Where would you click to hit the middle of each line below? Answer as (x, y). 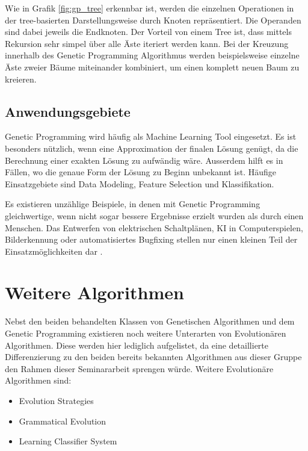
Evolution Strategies (56, 400)
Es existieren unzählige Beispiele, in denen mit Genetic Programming (133, 204)
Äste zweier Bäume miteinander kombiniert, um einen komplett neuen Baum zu (152, 67)
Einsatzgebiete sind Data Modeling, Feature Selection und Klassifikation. (140, 183)
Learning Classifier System (68, 441)
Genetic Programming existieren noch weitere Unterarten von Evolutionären (146, 333)
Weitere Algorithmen (94, 292)
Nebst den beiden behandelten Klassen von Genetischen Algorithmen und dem (150, 321)
